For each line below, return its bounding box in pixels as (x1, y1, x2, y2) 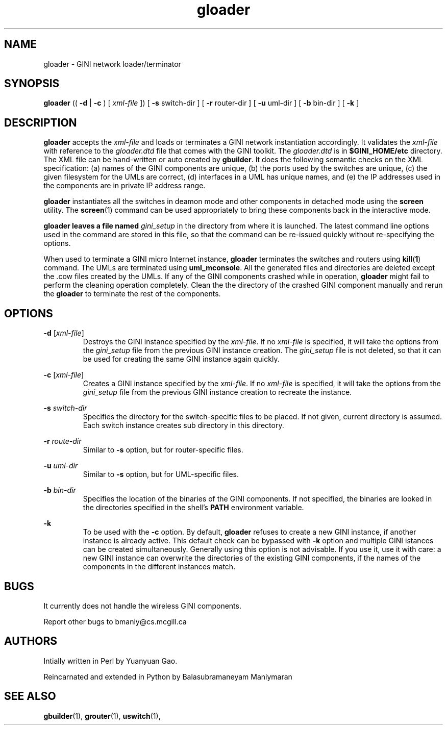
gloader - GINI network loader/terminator (43, 59, 181, 68)
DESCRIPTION (4, 116, 77, 129)
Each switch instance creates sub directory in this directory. (83, 421, 284, 430)
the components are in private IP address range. (43, 181, 206, 190)
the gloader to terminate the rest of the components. (43, 289, 221, 298)
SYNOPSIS (4, 77, 60, 90)
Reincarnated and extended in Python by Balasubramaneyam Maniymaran (43, 672, 292, 681)
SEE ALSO (4, 690, 56, 703)
